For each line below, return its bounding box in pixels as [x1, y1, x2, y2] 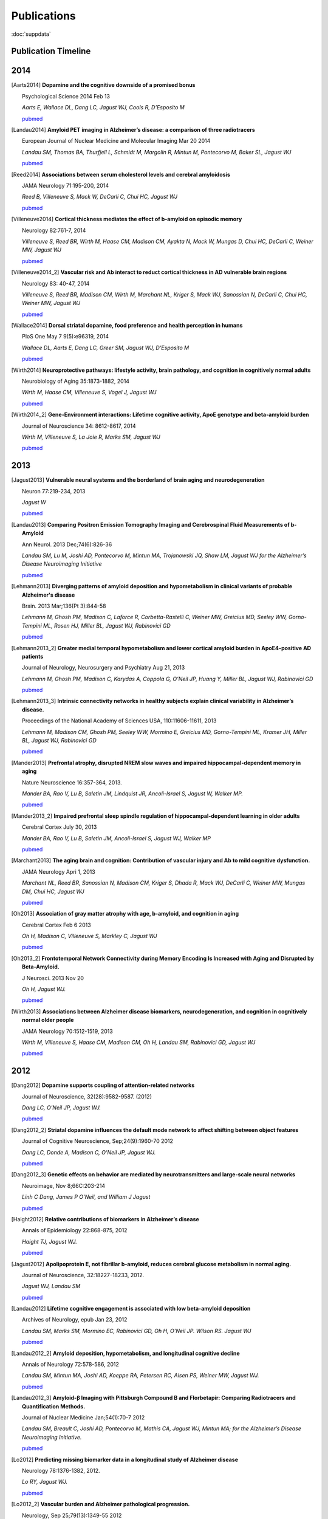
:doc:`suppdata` [11, 30, 51, 38]
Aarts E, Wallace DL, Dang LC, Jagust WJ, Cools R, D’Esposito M [22, 104, 185, 111]
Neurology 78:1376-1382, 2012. [22, 1467, 100, 1474]
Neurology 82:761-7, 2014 [22, 227, 86, 234]
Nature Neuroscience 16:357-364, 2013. [22, 778, 123, 786]
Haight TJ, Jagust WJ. [22, 1238, 77, 1245]
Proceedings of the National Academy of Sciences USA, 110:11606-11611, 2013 [22, 717, 217, 724]
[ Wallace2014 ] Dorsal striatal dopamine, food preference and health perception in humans [11, 322, 243, 329]
